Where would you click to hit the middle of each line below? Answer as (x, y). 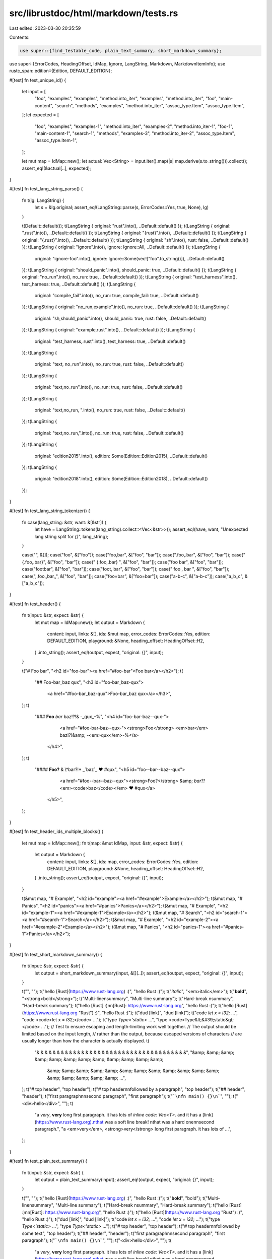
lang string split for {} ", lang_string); (71, 536)
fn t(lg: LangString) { (43, 200)
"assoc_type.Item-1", (56, 141)
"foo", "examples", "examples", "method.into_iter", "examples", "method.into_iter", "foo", (126, 99)
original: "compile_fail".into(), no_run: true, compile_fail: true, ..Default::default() (117, 296)
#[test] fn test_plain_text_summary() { (48, 1161)
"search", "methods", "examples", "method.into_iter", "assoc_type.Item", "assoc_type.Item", (150, 105)
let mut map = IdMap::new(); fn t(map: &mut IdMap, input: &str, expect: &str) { (103, 843)
